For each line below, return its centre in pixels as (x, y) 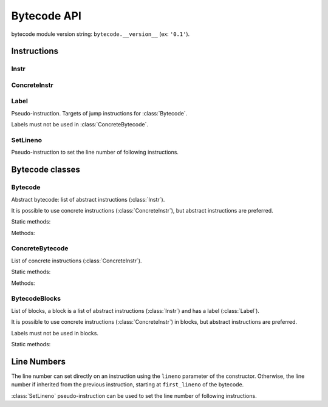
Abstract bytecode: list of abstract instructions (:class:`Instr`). (88, 199)
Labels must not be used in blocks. (55, 333)
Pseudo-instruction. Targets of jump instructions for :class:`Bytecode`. (99, 113)
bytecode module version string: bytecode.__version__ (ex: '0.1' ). (101, 34)
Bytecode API (46, 16)
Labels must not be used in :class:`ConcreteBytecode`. (80, 125)
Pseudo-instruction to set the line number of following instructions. (95, 152)
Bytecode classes (46, 170)
